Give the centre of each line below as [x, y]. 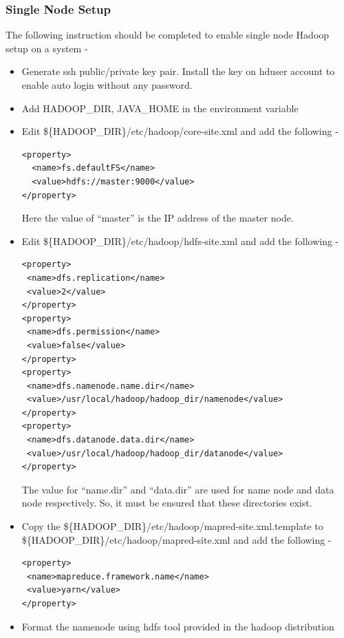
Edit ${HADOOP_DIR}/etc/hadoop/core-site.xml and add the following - [180, 131]
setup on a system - [47, 48]
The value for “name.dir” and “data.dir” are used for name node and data [178, 489]
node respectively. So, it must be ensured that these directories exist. [167, 503]
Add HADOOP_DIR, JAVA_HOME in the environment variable [160, 108]
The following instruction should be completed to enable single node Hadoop [168, 35]
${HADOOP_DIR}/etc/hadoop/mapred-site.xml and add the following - [176, 539]
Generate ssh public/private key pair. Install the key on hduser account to [178, 71]
